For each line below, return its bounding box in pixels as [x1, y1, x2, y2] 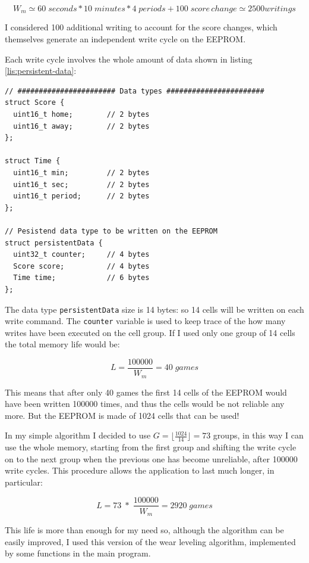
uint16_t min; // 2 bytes [13, 168, 150, 177]
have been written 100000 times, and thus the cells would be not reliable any [5, 397, 285, 410]
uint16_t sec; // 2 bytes [13, 180, 150, 189]
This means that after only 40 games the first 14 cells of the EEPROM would [5, 385, 287, 398]
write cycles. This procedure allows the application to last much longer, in [5, 464, 275, 477]
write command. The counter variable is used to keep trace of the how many [5, 315, 286, 327]
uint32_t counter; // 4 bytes [13, 250, 150, 259]
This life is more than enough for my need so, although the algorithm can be [5, 524, 284, 536]
